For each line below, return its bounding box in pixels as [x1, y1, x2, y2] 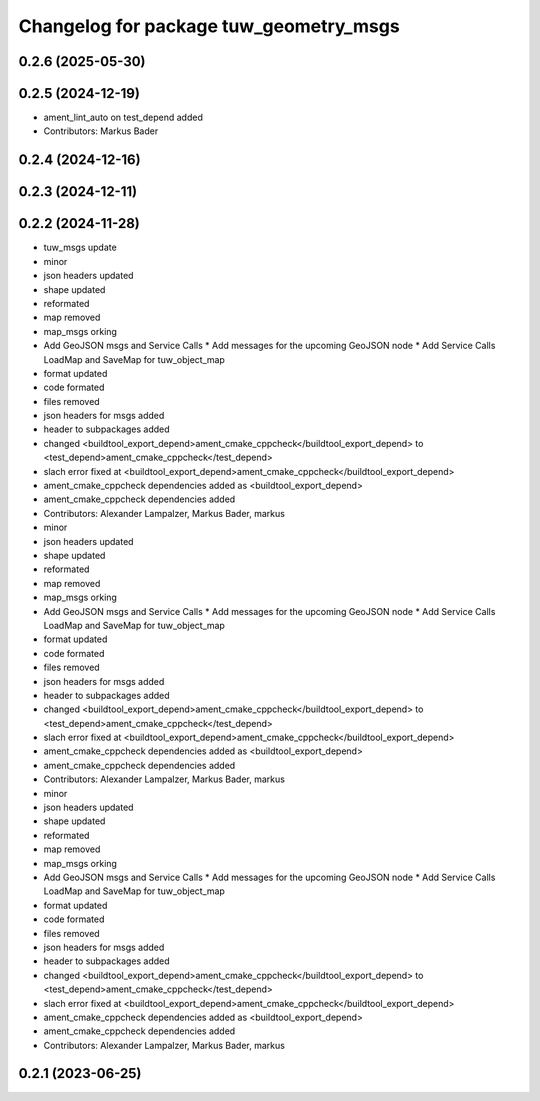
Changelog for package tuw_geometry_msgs [18, 15, 400, 37]
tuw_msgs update [43, 241, 117, 254]
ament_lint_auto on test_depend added [43, 111, 204, 124]
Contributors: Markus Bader [43, 125, 159, 137]
